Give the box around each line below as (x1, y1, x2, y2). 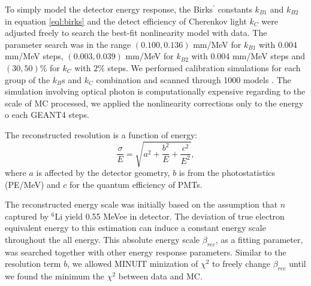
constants (218, 3, 252, 15)
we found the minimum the (5, 270, 105, 282)
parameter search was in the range (5, 38, 131, 50)
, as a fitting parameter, (215, 233, 303, 246)
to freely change (212, 257, 270, 270)
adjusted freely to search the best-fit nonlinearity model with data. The (5, 26, 267, 39)
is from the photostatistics (179, 166, 276, 179)
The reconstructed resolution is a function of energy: (5, 128, 198, 141)
